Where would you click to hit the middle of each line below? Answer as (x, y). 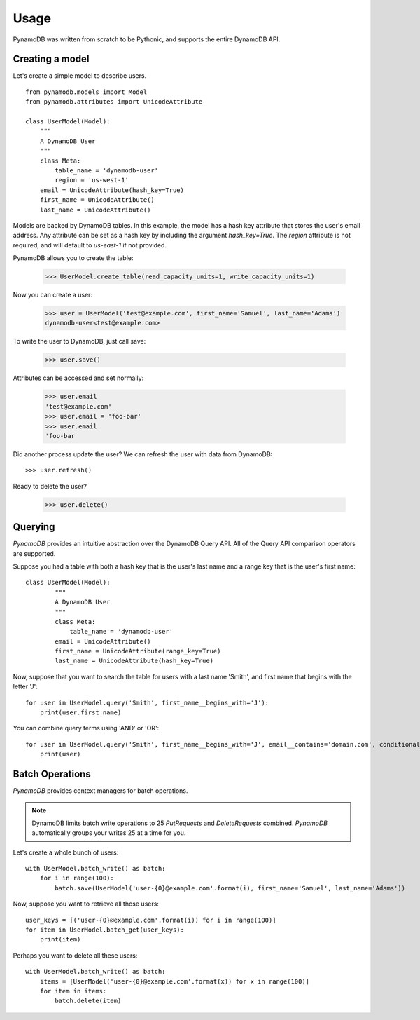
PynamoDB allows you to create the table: (73, 258)
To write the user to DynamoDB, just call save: (79, 341)
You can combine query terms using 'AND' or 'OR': (86, 728)
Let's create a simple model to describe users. (80, 76)
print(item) (60, 940)
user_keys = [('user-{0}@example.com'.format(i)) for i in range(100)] (151, 920)
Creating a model (51, 59)
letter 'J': (26, 686)
